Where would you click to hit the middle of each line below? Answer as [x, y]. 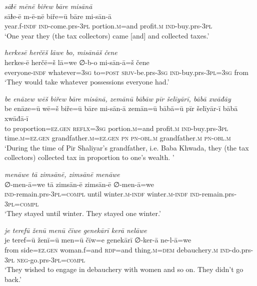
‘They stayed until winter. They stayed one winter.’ [83, 213]
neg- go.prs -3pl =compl [51, 259]
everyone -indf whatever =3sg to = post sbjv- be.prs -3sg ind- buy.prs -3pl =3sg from [127, 72]
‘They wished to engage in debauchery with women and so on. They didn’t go [124, 269]
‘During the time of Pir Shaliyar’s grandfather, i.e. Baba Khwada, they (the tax [127, 147]
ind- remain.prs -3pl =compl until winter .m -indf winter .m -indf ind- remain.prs [119, 194]
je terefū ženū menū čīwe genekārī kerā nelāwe [76, 230]
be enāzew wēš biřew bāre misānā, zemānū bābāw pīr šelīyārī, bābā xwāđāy [118, 98]
